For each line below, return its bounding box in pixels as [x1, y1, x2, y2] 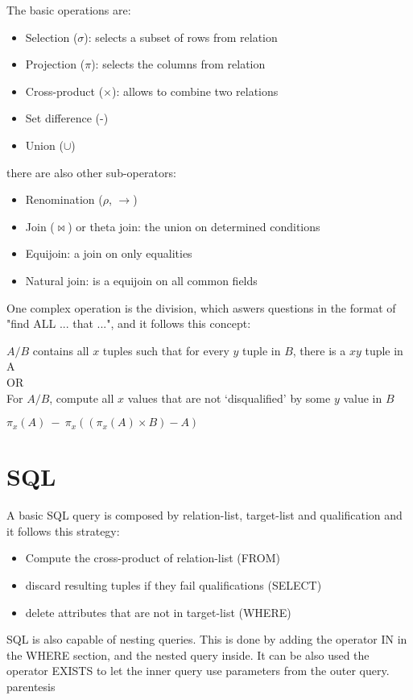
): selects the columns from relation [91, 56, 266, 72]
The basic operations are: [6, 2, 131, 18]
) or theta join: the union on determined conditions [68, 217, 320, 234]
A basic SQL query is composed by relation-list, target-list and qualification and [6, 507, 403, 524]
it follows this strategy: [6, 522, 120, 539]
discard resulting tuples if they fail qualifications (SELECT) [25, 577, 322, 593]
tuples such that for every [102, 342, 229, 358]
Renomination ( [25, 191, 103, 208]
